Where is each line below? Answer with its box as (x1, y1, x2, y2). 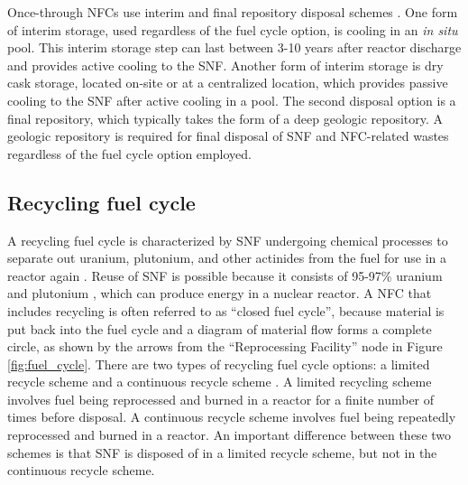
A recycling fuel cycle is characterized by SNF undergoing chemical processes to (7, 230, 448, 249)
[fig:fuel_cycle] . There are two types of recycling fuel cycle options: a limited (7, 354, 430, 373)
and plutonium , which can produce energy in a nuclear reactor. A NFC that (7, 284, 432, 303)
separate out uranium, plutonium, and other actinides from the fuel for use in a (7, 248, 446, 267)
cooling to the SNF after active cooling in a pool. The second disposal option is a (7, 90, 456, 109)
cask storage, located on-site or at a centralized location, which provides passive (7, 73, 448, 92)
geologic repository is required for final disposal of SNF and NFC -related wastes (7, 126, 449, 145)
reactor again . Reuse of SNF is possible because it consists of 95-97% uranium (7, 266, 443, 284)
